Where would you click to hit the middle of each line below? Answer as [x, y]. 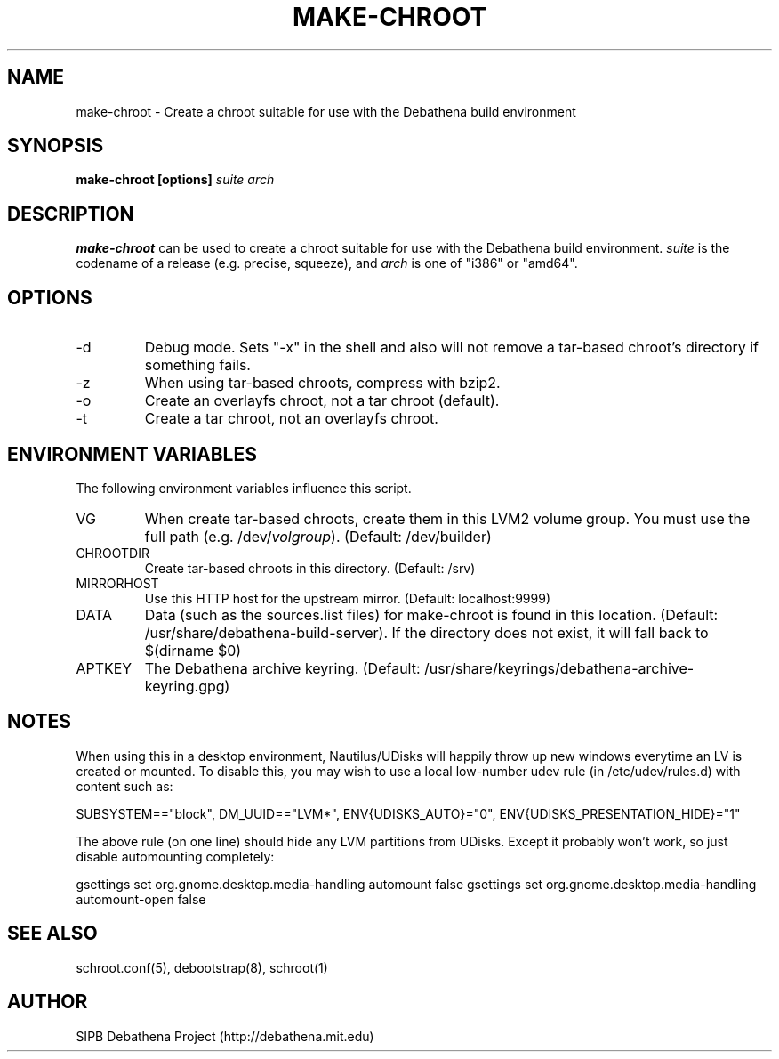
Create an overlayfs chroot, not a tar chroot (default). [322, 401]
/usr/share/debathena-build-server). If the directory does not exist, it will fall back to [426, 632]
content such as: [124, 786]
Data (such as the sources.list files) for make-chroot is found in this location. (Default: [431, 614]
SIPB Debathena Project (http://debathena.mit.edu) [225, 1036]
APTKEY [104, 668]
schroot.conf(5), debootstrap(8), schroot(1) [202, 967]
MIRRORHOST [117, 583]
